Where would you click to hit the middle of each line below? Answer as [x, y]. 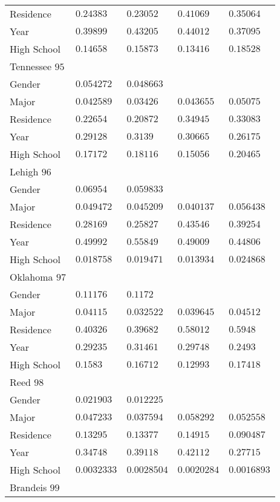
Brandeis [28, 487]
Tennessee [31, 66]
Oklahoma [31, 277]
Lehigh [24, 171]
